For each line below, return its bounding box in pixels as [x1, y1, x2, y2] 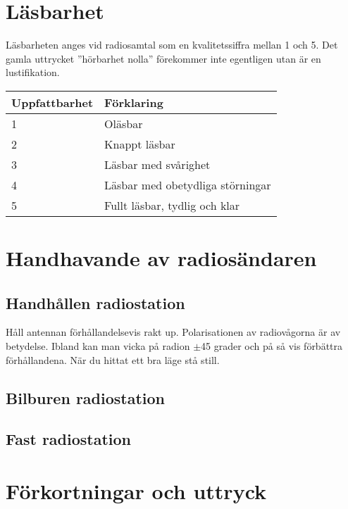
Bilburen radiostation [6, 387, 166, 408]
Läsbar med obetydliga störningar [104, 176, 271, 193]
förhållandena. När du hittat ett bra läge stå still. [6, 352, 220, 367]
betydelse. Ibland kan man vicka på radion [6, 339, 190, 353]
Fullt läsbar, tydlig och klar [104, 196, 240, 213]
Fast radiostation [6, 428, 132, 450]
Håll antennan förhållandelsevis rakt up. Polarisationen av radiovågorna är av [6, 325, 341, 339]
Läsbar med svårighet [104, 156, 211, 172]
